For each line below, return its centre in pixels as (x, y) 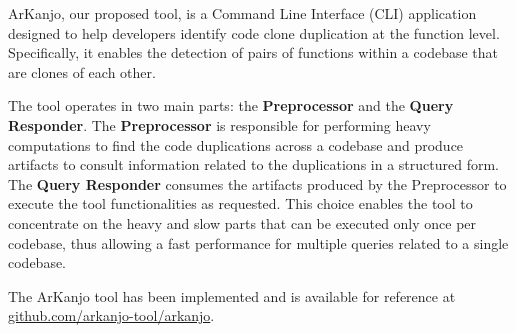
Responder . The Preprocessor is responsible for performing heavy (219, 124)
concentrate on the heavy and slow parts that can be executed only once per (242, 222)
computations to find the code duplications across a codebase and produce (236, 144)
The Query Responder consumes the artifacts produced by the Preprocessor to (257, 183)
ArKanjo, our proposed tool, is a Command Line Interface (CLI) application (242, 13)
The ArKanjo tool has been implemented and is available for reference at (232, 295)
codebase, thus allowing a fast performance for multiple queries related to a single (258, 242)
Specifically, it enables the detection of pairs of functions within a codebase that (253, 52)
